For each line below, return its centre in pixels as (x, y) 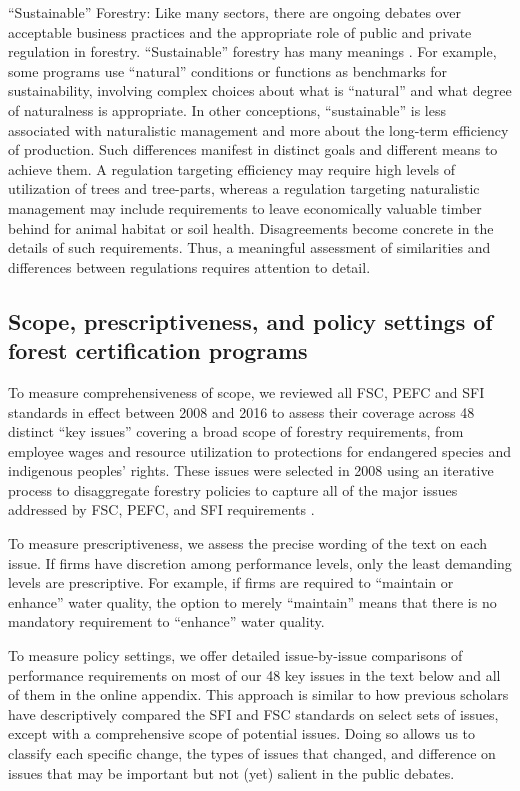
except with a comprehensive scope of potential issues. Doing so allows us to (242, 733)
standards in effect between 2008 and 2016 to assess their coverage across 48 (241, 411)
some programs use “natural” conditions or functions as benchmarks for (228, 70)
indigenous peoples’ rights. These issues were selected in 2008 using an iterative (251, 470)
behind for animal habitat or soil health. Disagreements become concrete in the (251, 227)
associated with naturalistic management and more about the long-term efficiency (258, 129)
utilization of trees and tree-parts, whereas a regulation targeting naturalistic (244, 188)
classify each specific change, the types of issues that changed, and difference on (252, 753)
